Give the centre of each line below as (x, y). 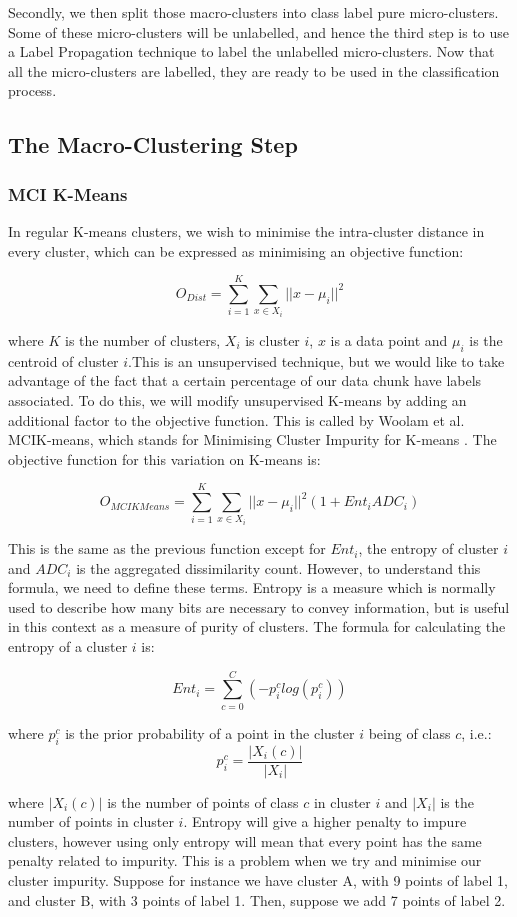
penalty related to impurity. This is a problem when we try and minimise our (245, 860)
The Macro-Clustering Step (153, 144)
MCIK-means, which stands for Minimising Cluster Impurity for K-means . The (252, 439)
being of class (409, 732)
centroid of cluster (63, 360)
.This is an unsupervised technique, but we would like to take (316, 360)
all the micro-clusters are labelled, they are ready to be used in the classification (254, 70)
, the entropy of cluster (428, 548)
